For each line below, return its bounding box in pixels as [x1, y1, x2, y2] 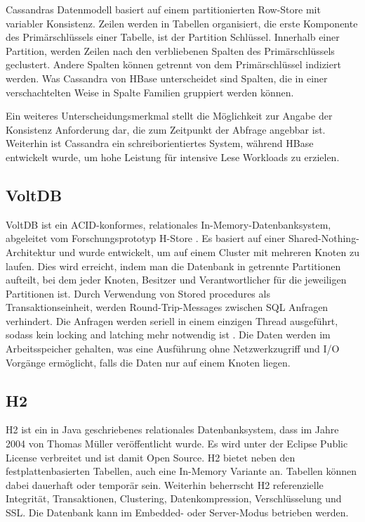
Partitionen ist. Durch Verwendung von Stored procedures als [6, 286, 270, 300]
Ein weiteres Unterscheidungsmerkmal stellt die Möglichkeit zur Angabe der [6, 108, 333, 123]
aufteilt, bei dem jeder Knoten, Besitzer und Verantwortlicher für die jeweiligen [6, 272, 347, 287]
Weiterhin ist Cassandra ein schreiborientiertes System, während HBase [6, 136, 314, 151]
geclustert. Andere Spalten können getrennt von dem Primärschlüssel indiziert [6, 57, 341, 72]
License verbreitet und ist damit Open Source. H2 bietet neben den [6, 450, 296, 464]
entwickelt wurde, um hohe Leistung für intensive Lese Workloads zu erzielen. [6, 149, 340, 164]
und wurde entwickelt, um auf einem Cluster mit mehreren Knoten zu [58, 244, 359, 259]
